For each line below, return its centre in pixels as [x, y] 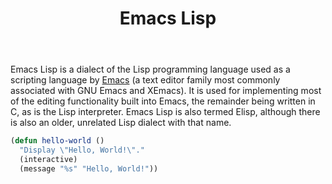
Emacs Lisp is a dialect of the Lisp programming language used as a [150, 69]
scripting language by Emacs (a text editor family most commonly [145, 80]
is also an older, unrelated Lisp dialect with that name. [121, 123]
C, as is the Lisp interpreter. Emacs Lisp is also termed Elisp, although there [165, 112]
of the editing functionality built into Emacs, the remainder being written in [163, 101]
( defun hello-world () [57, 141]
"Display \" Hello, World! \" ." [82, 150]
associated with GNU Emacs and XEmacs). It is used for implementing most [166, 91]
